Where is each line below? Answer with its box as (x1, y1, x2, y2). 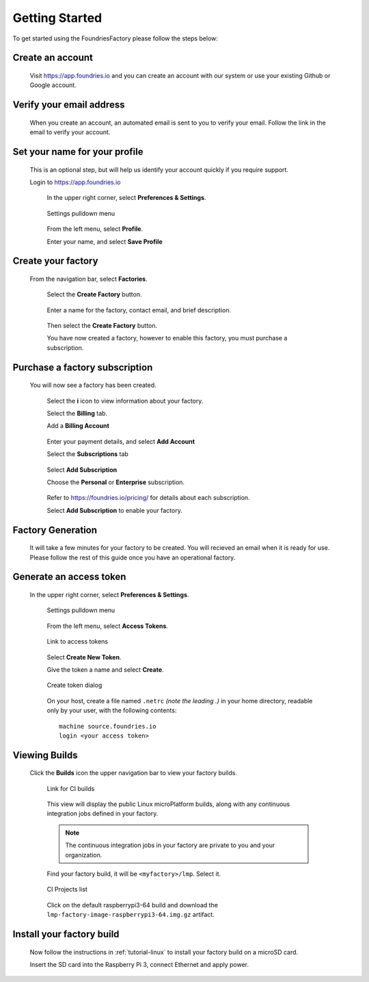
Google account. (29, 81, 77, 89)
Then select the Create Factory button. (46, 322, 158, 330)
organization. (65, 851, 102, 859)
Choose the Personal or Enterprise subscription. (46, 478, 184, 486)
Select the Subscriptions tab (46, 450, 129, 458)
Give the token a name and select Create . (46, 665, 164, 674)
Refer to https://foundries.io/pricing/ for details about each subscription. (46, 494, 250, 502)
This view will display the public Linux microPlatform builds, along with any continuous (46, 800, 290, 808)
